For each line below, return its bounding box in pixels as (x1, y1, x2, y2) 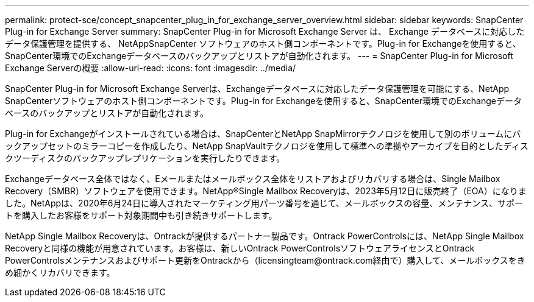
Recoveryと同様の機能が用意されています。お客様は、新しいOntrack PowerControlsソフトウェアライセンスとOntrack (5, 243, 475, 253)
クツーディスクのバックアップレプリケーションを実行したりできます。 (5, 153, 285, 163)
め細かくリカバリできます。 (5, 267, 115, 278)
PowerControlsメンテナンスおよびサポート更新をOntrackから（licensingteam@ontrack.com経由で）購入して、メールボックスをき (5, 255, 525, 265)
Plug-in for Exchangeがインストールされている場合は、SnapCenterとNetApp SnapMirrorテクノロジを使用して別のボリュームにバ (5, 128, 521, 139)
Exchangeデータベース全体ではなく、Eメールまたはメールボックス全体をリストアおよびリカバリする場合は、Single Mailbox (5, 174, 500, 184)
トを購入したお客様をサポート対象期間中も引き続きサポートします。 (5, 210, 277, 220)
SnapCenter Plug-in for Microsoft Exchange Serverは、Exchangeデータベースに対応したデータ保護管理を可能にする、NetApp (5, 83, 510, 94)
